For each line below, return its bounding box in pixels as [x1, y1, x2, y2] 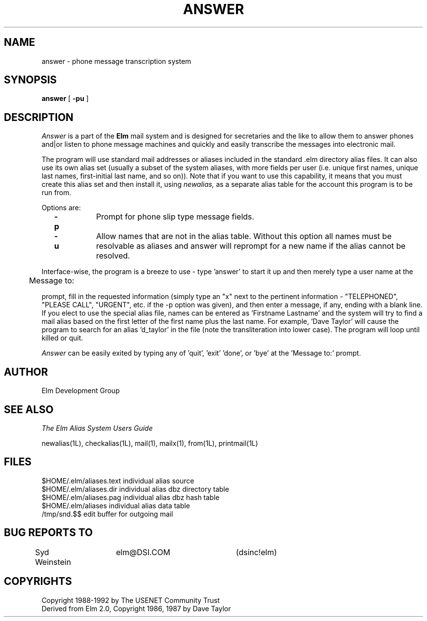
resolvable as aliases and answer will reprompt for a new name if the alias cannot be [96, 241, 406, 251]
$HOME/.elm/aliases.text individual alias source [41, 476, 194, 485]
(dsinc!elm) [236, 547, 277, 557]
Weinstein [35, 557, 71, 567]
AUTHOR [4, 365, 48, 378]
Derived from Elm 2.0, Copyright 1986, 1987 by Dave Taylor [41, 604, 231, 613]
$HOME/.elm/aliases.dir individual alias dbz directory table [41, 484, 229, 493]
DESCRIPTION [4, 111, 74, 123]
